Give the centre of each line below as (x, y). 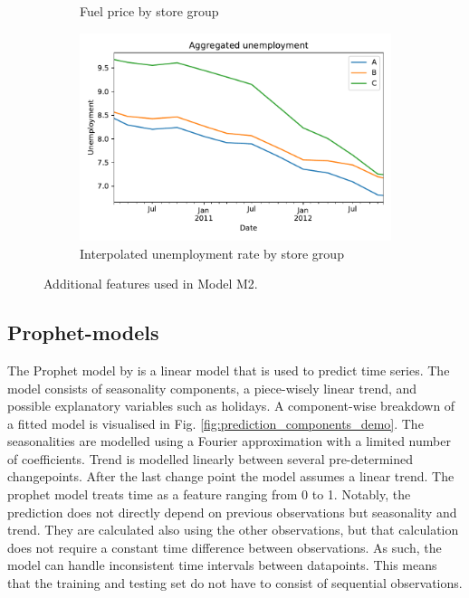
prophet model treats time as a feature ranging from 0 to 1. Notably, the (209, 494)
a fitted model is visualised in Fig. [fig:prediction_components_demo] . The (215, 423)
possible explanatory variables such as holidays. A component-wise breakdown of (231, 406)
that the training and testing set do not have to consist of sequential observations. (235, 583)
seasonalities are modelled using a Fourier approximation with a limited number (229, 441)
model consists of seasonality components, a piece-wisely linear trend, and (212, 388)
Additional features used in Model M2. (151, 284)
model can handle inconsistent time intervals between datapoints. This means (222, 565)
